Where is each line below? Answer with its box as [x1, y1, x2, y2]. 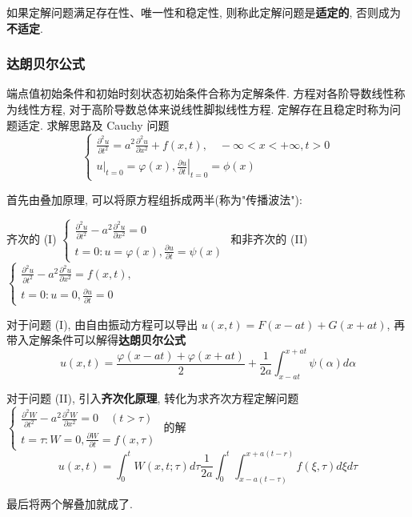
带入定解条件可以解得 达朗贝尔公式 [6, 331, 186, 348]
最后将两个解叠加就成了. [6, 495, 133, 511]
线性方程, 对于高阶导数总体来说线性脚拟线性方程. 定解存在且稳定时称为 [17, 101, 390, 117]
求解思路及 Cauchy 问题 [46, 116, 170, 133]
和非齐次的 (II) [230, 230, 308, 246]
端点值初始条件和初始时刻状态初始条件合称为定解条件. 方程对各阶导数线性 [6, 85, 394, 102]
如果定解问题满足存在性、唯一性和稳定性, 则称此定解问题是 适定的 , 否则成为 [6, 4, 402, 20]
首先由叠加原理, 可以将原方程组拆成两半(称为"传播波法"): [6, 190, 302, 207]
